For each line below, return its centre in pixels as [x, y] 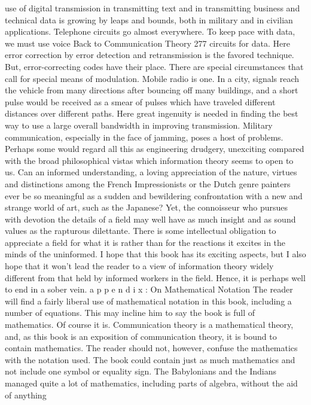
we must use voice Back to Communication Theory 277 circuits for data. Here [147, 43]
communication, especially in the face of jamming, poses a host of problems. [144, 137]
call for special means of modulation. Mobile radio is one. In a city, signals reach [152, 78]
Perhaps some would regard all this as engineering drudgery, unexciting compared [155, 149]
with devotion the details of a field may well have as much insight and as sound [150, 219]
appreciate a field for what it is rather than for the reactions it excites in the [145, 242]
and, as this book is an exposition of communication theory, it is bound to [141, 336]
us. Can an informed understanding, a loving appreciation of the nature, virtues [151, 172]
